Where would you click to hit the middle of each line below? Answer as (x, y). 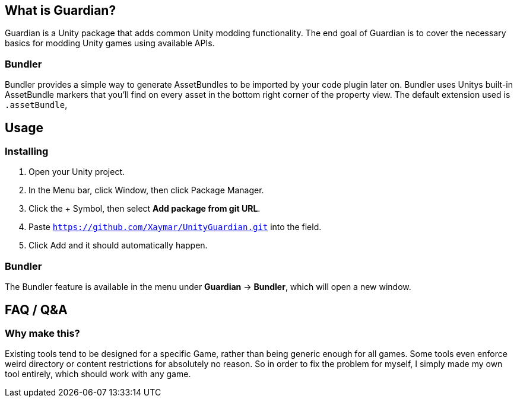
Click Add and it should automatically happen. (118, 245)
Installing (27, 151)
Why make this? (42, 333)
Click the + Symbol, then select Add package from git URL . (145, 209)
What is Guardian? (61, 10)
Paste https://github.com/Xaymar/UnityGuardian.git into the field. (175, 227)
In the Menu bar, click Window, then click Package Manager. (146, 190)
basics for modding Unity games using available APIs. (110, 43)
